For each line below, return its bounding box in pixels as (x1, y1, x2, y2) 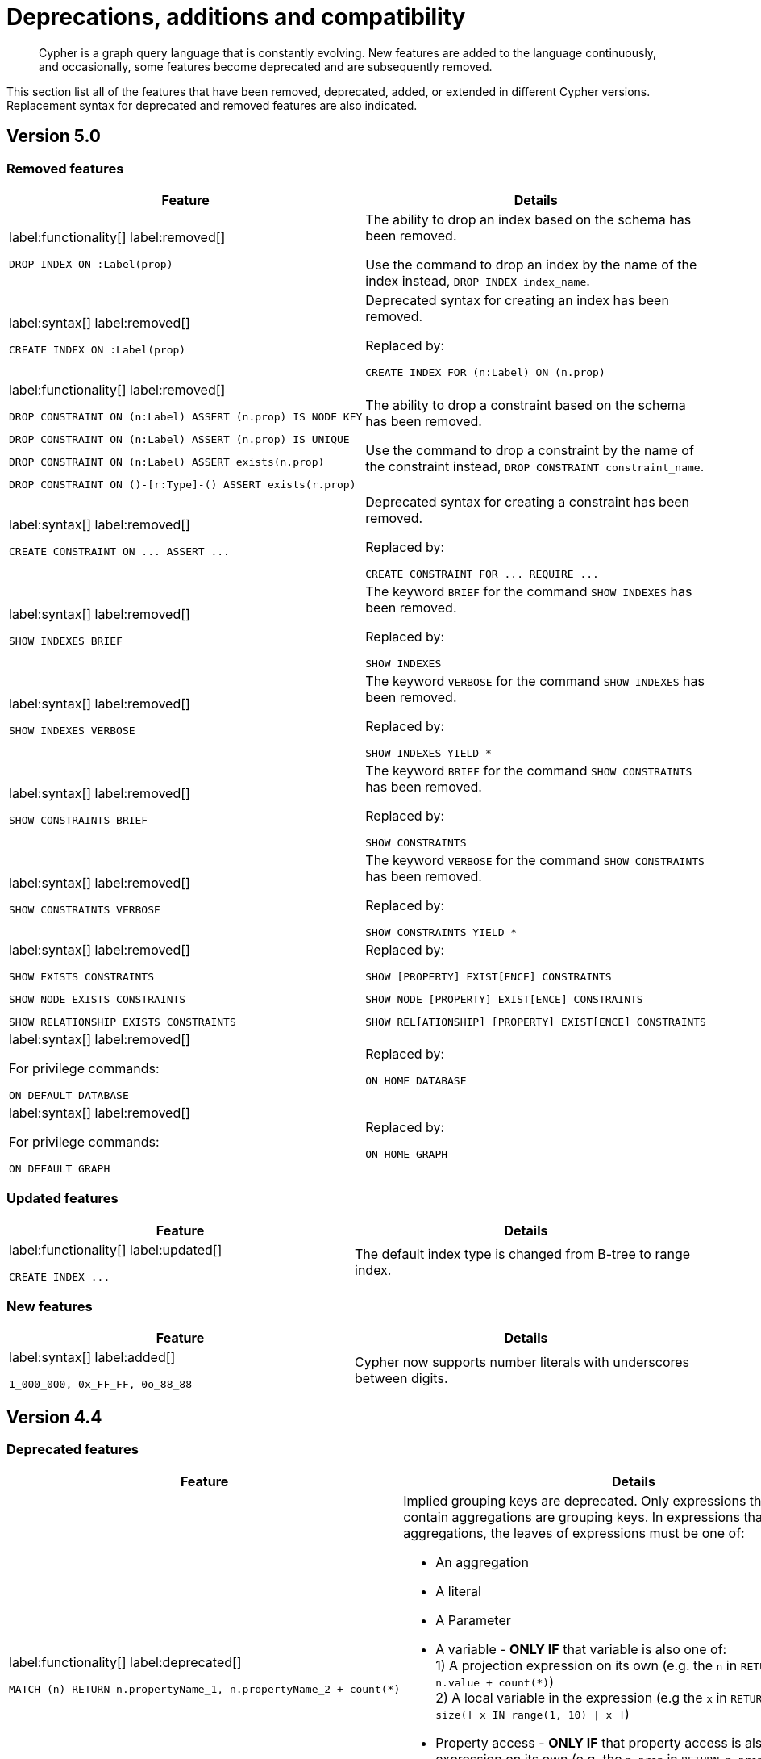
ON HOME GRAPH (365, 1147, 448, 1160)
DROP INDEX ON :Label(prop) (9, 258, 173, 271)
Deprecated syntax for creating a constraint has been (365, 493, 689, 510)
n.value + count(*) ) (435, 1673, 554, 1690)
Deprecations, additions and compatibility (6, 3, 466, 31)
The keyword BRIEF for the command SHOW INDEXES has (365, 583, 692, 600)
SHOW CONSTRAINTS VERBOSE (9, 903, 160, 916)
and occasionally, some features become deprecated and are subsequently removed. (39, 59, 493, 73)
